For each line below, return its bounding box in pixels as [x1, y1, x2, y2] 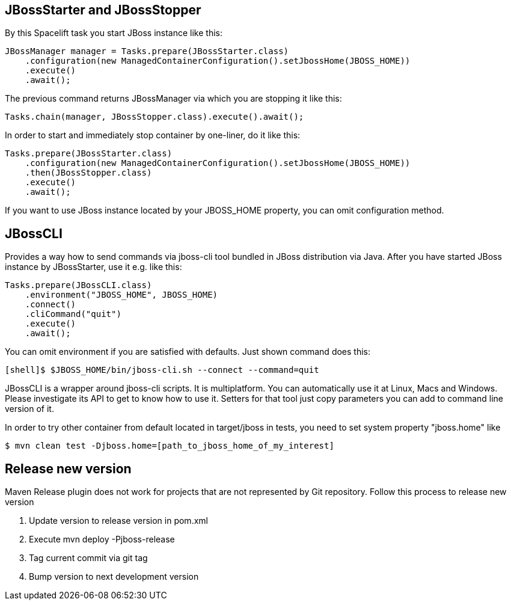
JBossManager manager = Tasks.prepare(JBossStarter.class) [5, 46, 289, 57]
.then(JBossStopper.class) [25, 168, 152, 178]
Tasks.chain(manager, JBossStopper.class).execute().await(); [5, 112, 304, 122]
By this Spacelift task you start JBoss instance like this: [5, 28, 223, 38]
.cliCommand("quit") [25, 309, 121, 319]
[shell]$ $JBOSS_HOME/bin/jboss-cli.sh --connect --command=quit [5, 365, 319, 375]
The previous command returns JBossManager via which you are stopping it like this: [5, 93, 342, 104]
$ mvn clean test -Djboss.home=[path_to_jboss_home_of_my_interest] [5, 441, 334, 451]
